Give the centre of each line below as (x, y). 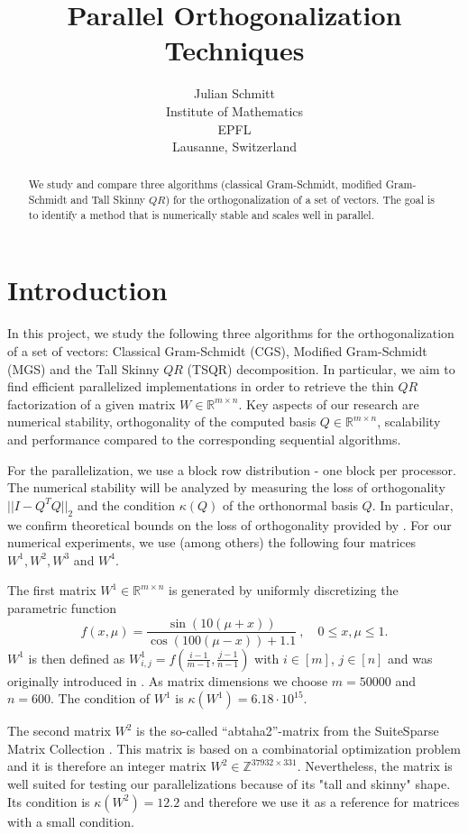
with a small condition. (71, 821)
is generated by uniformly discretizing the (284, 590)
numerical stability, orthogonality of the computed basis (162, 422)
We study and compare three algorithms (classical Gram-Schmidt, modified (205, 184)
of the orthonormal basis (290, 504)
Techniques (234, 50)
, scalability (409, 422)
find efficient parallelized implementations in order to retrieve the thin (201, 386)
